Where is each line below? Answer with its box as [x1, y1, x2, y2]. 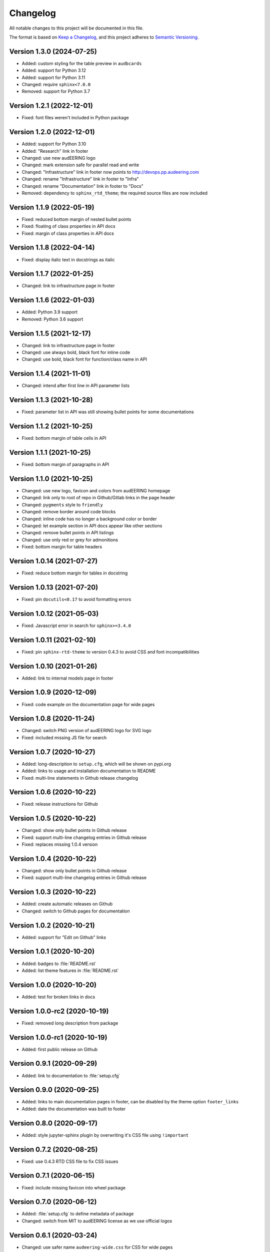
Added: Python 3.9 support [21, 309, 78, 315]
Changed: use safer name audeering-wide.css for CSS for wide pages [21, 1244, 173, 1250]
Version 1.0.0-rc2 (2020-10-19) [9, 1007, 109, 1015]
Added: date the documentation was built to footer [21, 1106, 126, 1112]
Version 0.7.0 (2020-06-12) [9, 1197, 97, 1206]
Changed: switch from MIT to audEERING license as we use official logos [21, 1217, 172, 1224]
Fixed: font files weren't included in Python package [21, 115, 129, 121]
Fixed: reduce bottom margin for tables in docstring [21, 570, 128, 576]
